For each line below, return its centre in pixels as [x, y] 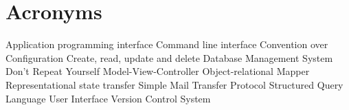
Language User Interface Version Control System [108, 98]
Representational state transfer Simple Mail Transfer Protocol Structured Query [174, 84]
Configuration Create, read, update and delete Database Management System [169, 57]
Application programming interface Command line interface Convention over [167, 44]
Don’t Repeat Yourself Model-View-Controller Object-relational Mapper [158, 71]
